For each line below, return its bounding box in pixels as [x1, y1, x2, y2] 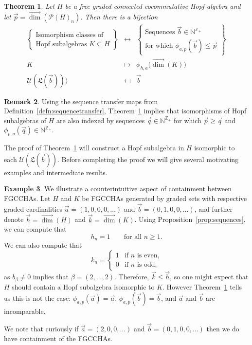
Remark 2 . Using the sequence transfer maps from [4, 96, 158, 106]
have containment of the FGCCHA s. [4, 333, 112, 343]
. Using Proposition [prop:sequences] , [134, 214, 246, 224]
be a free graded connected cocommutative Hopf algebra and [65, 1, 241, 11]
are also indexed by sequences [56, 115, 145, 125]
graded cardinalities [4, 203, 62, 214]
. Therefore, [114, 272, 149, 282]
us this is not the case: [4, 293, 71, 303]
